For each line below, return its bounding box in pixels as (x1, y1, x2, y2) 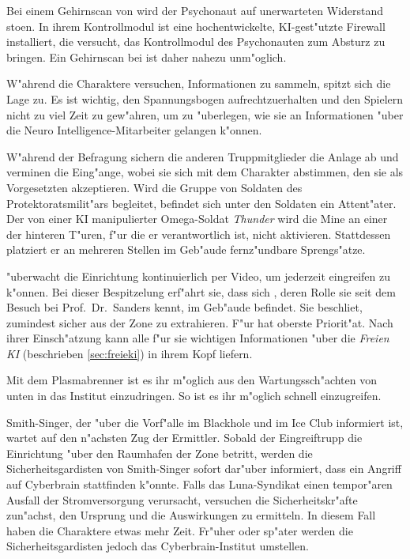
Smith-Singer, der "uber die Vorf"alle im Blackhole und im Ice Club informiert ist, (6, 414, 404, 430)
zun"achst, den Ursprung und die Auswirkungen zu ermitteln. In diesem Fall (6, 507, 376, 523)
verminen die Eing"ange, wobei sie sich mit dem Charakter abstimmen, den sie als (6, 164, 404, 180)
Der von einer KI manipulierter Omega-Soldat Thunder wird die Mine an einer (6, 210, 388, 227)
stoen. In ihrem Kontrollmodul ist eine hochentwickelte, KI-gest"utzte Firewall (6, 17, 386, 34)
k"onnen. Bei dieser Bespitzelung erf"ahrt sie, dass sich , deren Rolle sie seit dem (6, 283, 396, 300)
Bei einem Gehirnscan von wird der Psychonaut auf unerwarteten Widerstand (6, 2, 383, 18)
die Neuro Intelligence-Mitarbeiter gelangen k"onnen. (6, 122, 262, 138)
